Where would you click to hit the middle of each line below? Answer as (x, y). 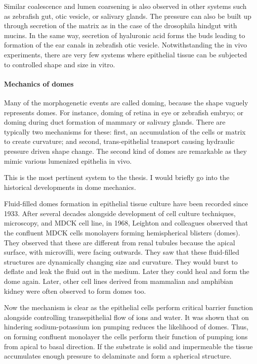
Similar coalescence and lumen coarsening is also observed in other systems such (125, 6)
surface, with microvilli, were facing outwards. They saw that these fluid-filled (122, 252)
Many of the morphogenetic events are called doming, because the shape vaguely (126, 102)
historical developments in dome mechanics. (70, 187)
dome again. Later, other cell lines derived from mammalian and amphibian (119, 281)
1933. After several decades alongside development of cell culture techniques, (120, 213)
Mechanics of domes (39, 83)
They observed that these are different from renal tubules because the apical (120, 242)
